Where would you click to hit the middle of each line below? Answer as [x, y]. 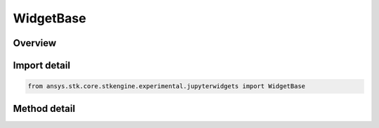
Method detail [44, 108]
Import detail [41, 65]
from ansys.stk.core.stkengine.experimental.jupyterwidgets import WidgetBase [166, 86]
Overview [35, 43]
